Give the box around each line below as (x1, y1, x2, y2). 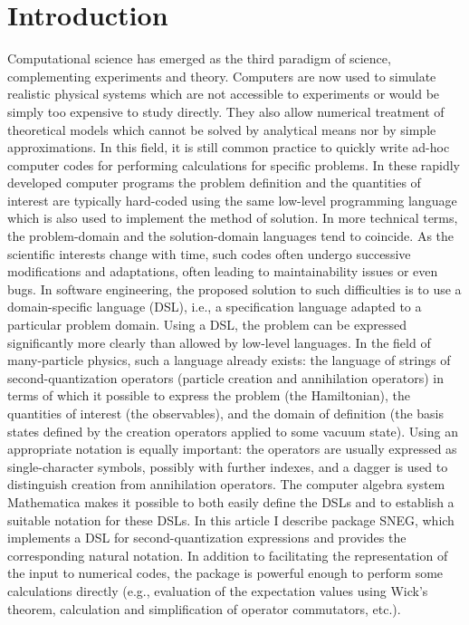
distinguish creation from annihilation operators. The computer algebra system (7, 475, 445, 494)
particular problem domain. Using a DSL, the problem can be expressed (7, 315, 407, 334)
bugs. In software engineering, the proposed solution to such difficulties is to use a (7, 279, 462, 298)
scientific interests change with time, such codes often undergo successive (7, 244, 411, 263)
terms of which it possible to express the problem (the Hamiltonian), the (7, 386, 410, 405)
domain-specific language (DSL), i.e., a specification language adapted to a (7, 297, 422, 316)
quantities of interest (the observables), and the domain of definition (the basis (7, 404, 445, 422)
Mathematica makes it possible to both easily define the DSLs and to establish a (7, 492, 455, 511)
